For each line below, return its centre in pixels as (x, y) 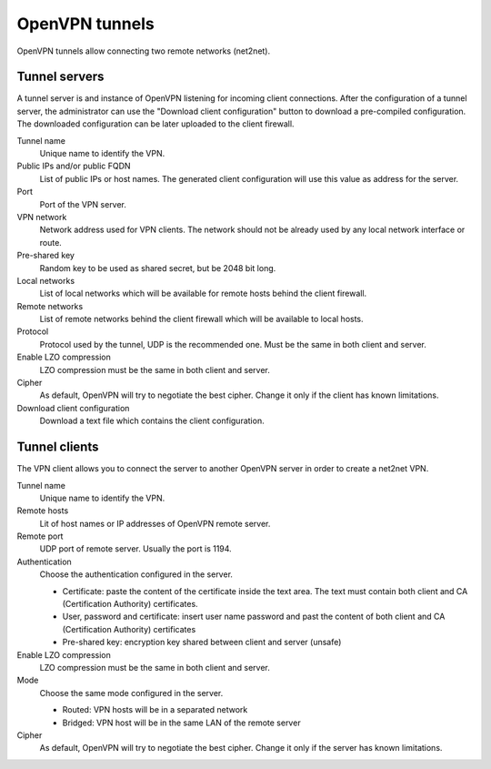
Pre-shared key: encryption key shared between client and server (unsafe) (202, 643)
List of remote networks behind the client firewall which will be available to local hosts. (201, 319)
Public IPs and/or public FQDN (74, 166)
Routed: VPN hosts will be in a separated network (155, 710)
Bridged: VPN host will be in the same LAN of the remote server (181, 723)
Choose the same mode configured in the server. (131, 693)
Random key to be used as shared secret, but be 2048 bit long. (158, 268)
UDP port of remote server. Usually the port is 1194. (135, 549)
